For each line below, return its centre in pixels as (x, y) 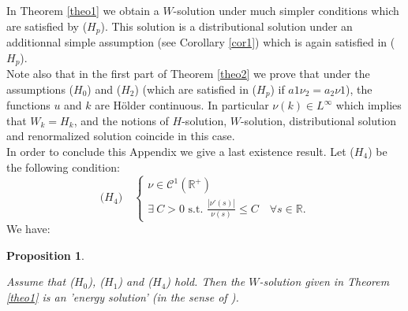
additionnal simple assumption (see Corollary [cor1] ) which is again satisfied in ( (201, 42)
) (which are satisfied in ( (196, 89)
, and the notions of (121, 120)
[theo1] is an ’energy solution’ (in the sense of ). (123, 297)
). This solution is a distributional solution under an (226, 26)
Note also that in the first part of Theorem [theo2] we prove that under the (188, 74)
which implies (369, 105)
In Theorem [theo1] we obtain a (83, 10)
